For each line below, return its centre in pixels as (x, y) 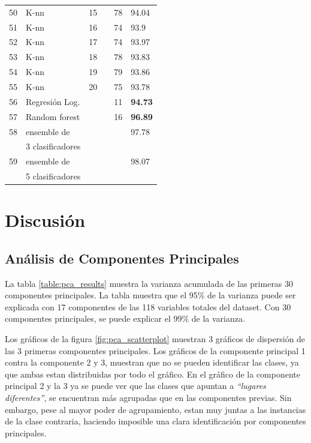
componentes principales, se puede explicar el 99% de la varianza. (125, 318)
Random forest (53, 116)
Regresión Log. (53, 101)
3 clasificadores (53, 146)
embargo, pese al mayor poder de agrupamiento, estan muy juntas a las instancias (155, 409)
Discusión (45, 220)
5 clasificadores (53, 176)
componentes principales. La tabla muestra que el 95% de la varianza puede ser (150, 295)
